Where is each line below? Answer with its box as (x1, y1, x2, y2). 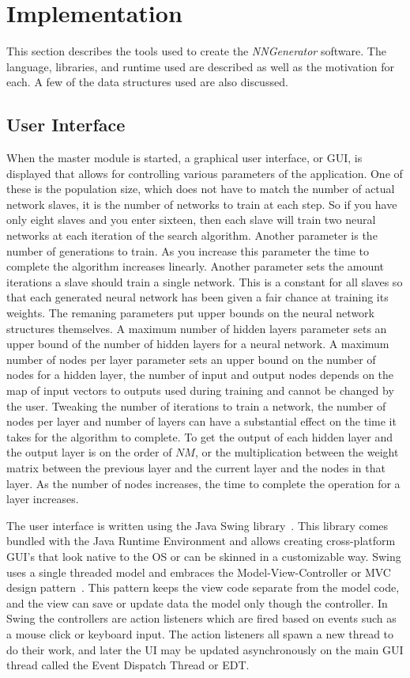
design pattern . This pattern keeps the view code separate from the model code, (6, 579, 400, 596)
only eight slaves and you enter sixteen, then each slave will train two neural (6, 211, 376, 228)
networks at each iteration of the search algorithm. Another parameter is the (6, 227, 378, 244)
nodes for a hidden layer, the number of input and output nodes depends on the (6, 366, 394, 383)
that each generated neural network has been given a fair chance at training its (6, 289, 389, 305)
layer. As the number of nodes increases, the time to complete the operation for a (6, 475, 401, 491)
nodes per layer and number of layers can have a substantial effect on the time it (6, 413, 397, 430)
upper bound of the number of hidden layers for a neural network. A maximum (6, 335, 389, 352)
